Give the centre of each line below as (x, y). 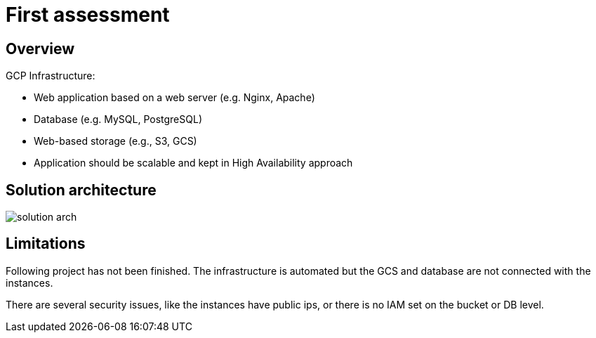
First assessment (88, 15)
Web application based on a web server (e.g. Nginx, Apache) (174, 98)
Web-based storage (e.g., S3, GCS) (115, 141)
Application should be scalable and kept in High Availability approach (193, 163)
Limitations (46, 244)
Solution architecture (81, 190)
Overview (40, 48)
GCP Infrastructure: (51, 76)
